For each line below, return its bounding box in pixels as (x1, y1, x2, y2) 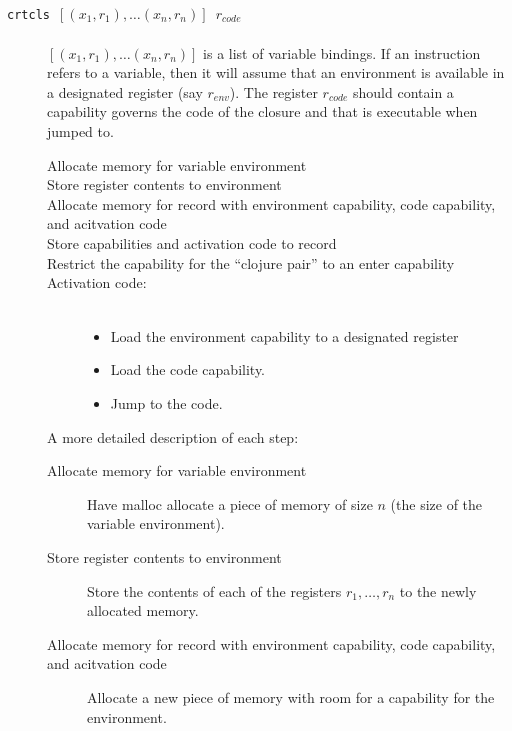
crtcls (7, 8, 50, 22)
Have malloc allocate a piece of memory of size (87, 493, 373, 514)
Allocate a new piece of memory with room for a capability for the (87, 686, 495, 707)
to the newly (399, 580, 477, 601)
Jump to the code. (110, 392, 223, 413)
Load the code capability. (110, 359, 266, 380)
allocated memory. (87, 600, 199, 621)
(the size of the (390, 493, 483, 514)
